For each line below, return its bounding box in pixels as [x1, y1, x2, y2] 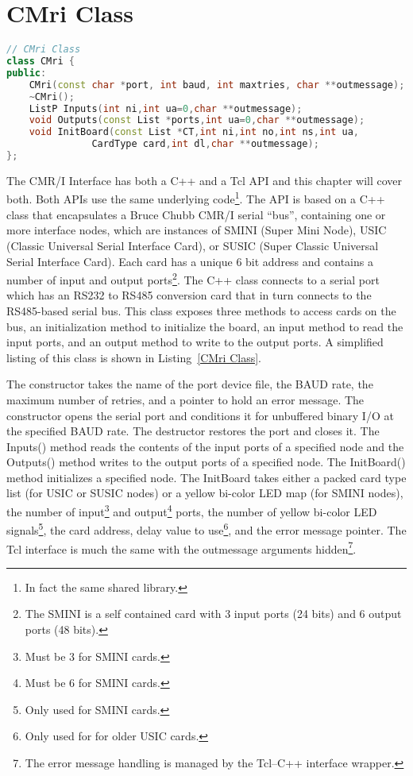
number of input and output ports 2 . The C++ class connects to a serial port [6, 269, 380, 288]
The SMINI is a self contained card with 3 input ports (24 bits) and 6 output [25, 605, 402, 622]
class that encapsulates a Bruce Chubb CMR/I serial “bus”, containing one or [6, 206, 386, 222]
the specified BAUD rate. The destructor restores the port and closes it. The [6, 423, 380, 439]
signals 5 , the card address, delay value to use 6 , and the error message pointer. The [6, 519, 407, 538]
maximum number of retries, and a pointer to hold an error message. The [6, 391, 365, 407]
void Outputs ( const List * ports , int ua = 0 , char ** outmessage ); [29, 114, 365, 126]
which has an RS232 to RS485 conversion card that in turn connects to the [6, 287, 372, 303]
